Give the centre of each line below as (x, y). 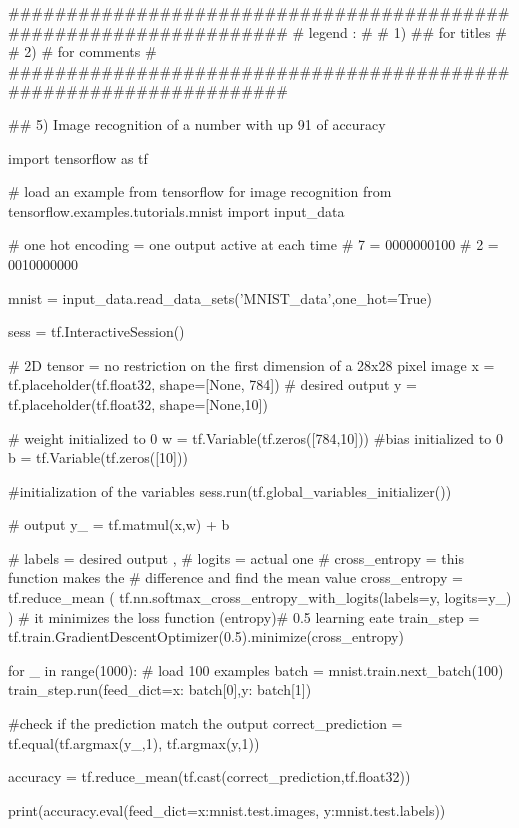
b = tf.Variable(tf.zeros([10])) (98, 457)
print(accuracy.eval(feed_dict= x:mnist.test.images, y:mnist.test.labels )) (227, 809)
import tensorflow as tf (78, 157)
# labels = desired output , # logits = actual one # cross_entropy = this (236, 557)
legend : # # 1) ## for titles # (407, 31)
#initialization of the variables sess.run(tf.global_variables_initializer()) (230, 490)
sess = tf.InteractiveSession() (96, 331)
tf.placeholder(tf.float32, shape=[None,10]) (138, 403)
